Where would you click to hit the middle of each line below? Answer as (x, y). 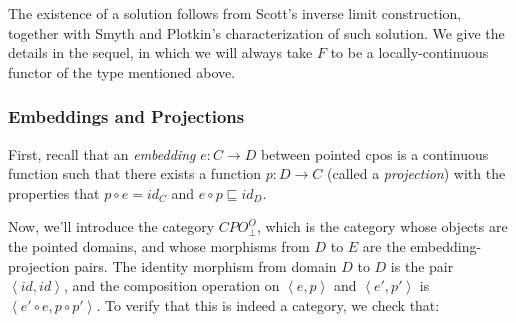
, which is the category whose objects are (382, 226)
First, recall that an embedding (102, 153)
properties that (54, 192)
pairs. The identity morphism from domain (205, 265)
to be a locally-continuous (409, 52)
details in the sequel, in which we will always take (160, 52)
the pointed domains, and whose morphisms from (159, 245)
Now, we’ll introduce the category (111, 226)
